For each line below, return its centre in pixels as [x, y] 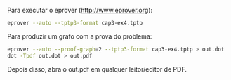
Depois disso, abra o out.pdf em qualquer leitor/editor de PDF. [97, 69]
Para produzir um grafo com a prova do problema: [80, 36]
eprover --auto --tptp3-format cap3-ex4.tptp [75, 23]
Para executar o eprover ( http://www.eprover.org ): [80, 10]
